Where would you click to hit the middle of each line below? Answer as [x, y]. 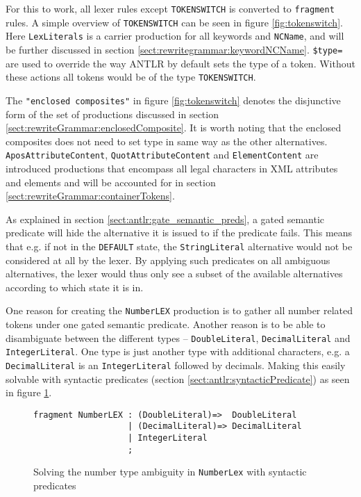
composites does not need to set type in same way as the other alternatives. [167, 141]
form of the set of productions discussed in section [112, 114]
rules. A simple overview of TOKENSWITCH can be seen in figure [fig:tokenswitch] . [174, 22]
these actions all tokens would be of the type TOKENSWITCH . [131, 77]
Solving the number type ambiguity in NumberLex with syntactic [170, 472]
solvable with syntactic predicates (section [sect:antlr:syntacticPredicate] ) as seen [178, 378]
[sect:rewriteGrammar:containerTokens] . [90, 196]
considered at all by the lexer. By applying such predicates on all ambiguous [168, 260]
